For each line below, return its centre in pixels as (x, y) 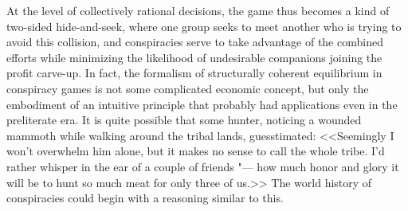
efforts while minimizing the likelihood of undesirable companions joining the (194, 57)
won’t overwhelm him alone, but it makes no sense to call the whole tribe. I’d (196, 151)
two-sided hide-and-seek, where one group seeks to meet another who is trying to (204, 26)
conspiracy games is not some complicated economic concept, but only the (188, 88)
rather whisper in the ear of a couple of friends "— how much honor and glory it (203, 166)
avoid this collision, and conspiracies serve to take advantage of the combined (195, 42)
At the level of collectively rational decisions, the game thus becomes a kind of (198, 10)
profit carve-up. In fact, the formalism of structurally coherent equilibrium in (194, 73)
